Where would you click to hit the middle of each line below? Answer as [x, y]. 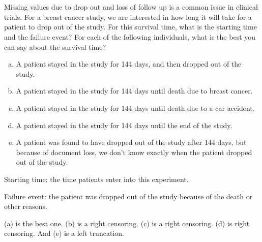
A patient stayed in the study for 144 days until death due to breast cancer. [134, 91]
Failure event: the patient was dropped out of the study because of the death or [128, 196]
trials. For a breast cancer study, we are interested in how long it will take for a [128, 17]
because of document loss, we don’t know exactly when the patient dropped [134, 152]
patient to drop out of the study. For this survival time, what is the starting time [130, 27]
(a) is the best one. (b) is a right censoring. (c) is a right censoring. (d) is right [127, 223]
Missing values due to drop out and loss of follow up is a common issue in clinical [131, 7]
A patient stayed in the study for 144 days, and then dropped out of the [129, 64]
